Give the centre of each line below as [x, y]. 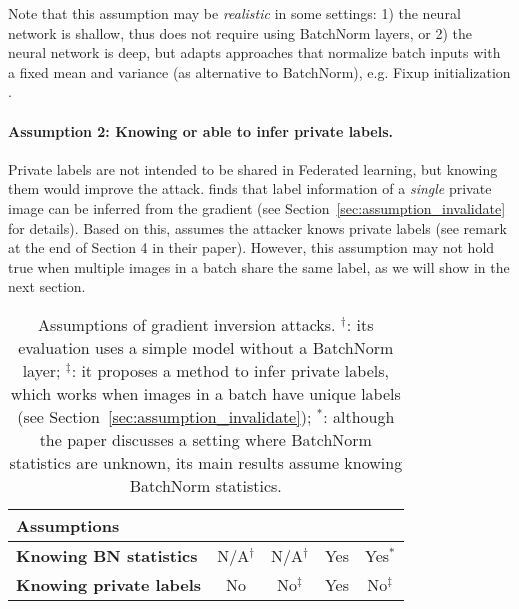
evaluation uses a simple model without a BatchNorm [206, 347]
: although [359, 416]
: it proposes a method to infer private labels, [230, 370]
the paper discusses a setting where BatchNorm [205, 439]
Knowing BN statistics [107, 555]
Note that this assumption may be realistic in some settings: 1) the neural [234, 13]
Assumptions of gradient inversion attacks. [187, 324]
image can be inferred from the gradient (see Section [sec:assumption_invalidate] [257, 207]
